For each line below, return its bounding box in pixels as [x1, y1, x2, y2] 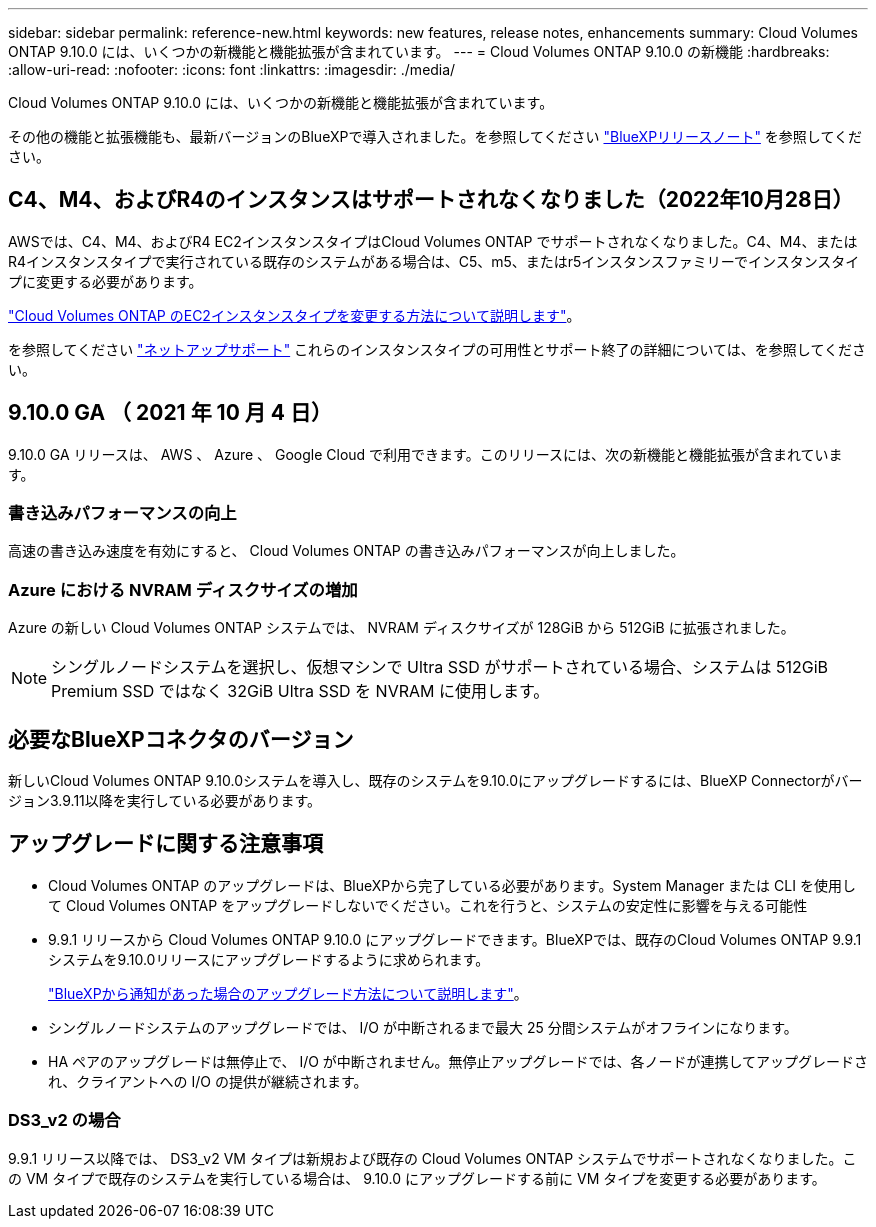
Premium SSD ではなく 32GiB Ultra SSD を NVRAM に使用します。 [51, 681, 550, 702]
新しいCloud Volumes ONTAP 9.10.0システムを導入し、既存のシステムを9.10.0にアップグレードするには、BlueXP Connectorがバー [8, 772, 863, 790]
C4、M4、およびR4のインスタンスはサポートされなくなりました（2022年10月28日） [8, 187, 854, 213]
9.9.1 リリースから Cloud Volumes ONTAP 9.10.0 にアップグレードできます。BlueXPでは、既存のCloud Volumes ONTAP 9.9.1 [48, 930, 862, 948]
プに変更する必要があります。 [8, 272, 203, 290]
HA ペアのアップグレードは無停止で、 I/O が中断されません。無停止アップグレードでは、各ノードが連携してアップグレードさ [48, 1052, 868, 1070]
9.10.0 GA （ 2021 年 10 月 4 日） [8, 400, 332, 426]
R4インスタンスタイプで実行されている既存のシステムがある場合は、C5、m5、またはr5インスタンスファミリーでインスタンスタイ [8, 252, 860, 270]
